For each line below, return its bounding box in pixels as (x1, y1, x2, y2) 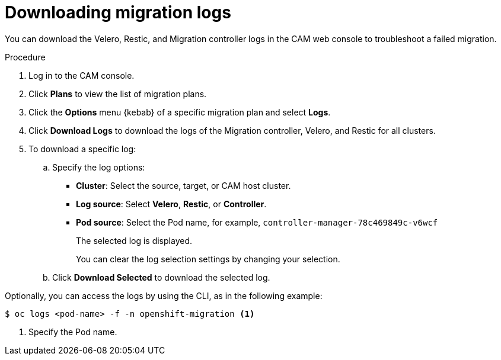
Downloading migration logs (5, 2, 231, 22)
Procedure (5, 52, 46, 62)
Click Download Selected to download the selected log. (52, 272, 270, 282)
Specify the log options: (52, 162, 145, 172)
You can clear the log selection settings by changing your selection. (76, 253, 340, 264)
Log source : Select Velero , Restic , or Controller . (76, 198, 267, 209)
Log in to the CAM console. (28, 70, 135, 81)
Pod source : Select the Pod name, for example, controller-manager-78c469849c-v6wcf (76, 217, 438, 227)
